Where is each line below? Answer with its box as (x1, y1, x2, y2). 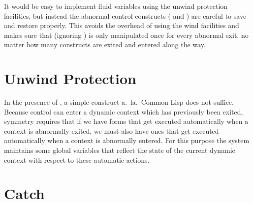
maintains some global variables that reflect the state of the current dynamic (4, 145, 235, 155)
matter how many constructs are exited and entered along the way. (4, 39, 206, 50)
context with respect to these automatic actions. (4, 154, 150, 165)
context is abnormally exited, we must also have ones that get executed (4, 125, 219, 136)
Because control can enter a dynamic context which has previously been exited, (4, 106, 243, 116)
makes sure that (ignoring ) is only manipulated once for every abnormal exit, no (4, 29, 249, 40)
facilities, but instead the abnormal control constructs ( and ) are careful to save (4, 10, 247, 21)
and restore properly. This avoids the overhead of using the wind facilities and (4, 20, 239, 30)
